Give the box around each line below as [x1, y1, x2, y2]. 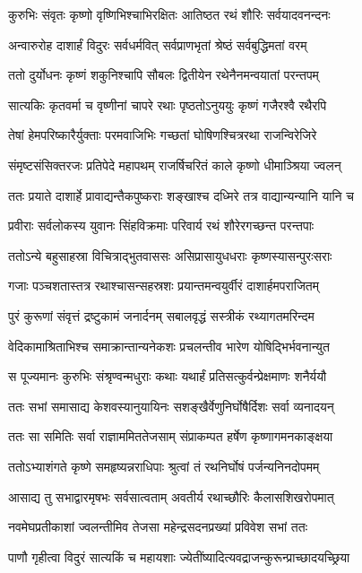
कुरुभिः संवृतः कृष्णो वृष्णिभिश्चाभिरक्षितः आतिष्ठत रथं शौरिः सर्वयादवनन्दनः [8, 5, 331, 23]
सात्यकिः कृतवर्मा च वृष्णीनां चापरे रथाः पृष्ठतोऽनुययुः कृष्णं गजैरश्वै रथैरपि [8, 95, 327, 114]
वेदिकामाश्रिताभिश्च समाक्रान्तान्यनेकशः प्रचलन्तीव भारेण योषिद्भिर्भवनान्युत [8, 336, 330, 355]
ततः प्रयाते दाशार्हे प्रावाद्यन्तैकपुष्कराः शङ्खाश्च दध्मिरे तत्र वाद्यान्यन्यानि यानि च [8, 186, 354, 204]
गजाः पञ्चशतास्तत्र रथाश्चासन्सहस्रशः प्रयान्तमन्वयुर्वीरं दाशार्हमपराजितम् [8, 276, 319, 295]
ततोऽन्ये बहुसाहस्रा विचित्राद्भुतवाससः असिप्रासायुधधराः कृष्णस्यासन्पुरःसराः [8, 246, 332, 265]
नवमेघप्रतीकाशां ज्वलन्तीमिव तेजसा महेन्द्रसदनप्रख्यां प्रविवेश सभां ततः [8, 517, 307, 536]
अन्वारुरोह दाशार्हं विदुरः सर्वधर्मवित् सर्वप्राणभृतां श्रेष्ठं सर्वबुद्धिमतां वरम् [8, 35, 307, 54]
